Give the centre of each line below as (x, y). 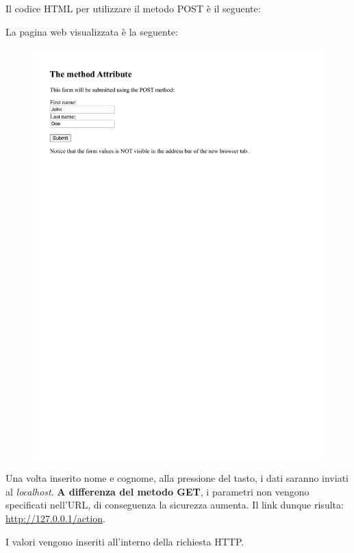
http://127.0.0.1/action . (55, 518)
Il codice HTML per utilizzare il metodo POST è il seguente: (133, 8)
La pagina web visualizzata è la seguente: (92, 31)
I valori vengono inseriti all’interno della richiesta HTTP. (125, 541)
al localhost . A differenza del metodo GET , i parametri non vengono (157, 491)
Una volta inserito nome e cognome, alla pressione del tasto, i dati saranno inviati (177, 478)
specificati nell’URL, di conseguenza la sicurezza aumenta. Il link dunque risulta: (175, 505)
